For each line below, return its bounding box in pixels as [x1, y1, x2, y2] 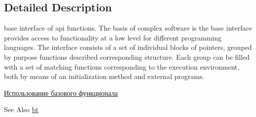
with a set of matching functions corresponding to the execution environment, [4, 61, 240, 72]
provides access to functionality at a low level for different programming [4, 32, 222, 42]
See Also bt [4, 104, 39, 115]
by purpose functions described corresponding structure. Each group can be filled [4, 51, 250, 62]
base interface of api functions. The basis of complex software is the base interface [4, 23, 252, 33]
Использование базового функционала [4, 87, 118, 98]
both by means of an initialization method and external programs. [4, 71, 205, 81]
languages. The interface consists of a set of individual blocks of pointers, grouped [4, 42, 252, 52]
